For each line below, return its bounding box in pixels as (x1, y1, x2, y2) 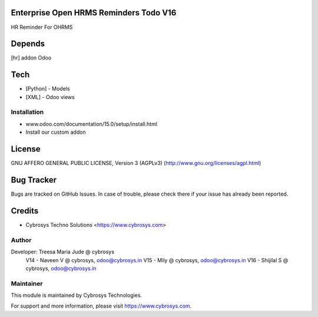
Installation (11, 108, 44, 116)
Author (11, 236, 32, 244)
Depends (11, 39, 45, 49)
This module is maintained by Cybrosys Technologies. (11, 292, 143, 299)
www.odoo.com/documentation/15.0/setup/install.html (25, 120, 158, 127)
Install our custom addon (25, 128, 86, 136)
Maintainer (11, 279, 43, 288)
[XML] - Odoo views (25, 93, 75, 100)
